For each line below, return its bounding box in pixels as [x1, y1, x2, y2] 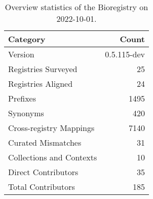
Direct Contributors [8, 166, 79, 178]
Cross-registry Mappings [8, 122, 95, 134]
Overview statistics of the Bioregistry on [5, 1, 148, 13]
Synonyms [8, 107, 44, 119]
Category [8, 33, 46, 45]
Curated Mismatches [8, 137, 82, 148]
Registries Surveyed [8, 63, 78, 75]
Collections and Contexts [8, 151, 97, 163]
